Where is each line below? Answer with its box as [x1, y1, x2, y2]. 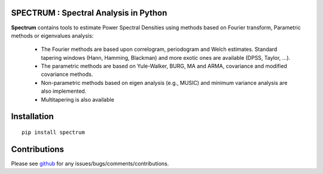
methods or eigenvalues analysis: [11, 32, 94, 39]
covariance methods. [41, 71, 93, 78]
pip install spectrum [22, 129, 85, 136]
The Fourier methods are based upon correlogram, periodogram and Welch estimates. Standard [41, 45, 278, 53]
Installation [11, 111, 54, 122]
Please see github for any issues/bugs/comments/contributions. [11, 160, 169, 167]
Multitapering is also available [41, 96, 115, 103]
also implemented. [41, 87, 87, 95]
